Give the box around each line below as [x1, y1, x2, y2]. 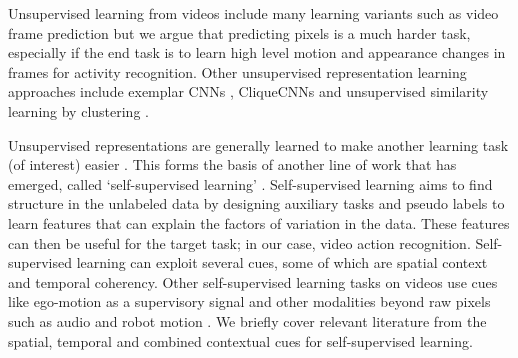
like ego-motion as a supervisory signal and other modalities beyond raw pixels [8, 291, 491, 312]
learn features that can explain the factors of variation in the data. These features [8, 212, 510, 233]
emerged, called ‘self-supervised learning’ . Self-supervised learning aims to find [8, 173, 493, 194]
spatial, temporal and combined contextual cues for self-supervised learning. [8, 330, 473, 351]
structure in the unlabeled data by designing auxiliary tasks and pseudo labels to [8, 193, 505, 214]
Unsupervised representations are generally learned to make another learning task [8, 134, 509, 155]
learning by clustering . [8, 100, 149, 121]
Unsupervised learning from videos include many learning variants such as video [8, 3, 499, 23]
